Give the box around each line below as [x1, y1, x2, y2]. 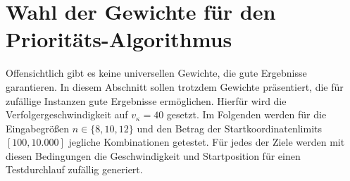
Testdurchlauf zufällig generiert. [6, 162, 143, 177]
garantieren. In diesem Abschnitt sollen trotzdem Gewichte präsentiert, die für [6, 79, 344, 94]
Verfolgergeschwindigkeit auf [6, 107, 128, 122]
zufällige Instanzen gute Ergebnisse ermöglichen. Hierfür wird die [6, 93, 287, 108]
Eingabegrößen [6, 120, 70, 135]
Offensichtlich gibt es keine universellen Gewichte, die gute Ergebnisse [6, 65, 307, 80]
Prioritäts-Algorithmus [6, 25, 232, 54]
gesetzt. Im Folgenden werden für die [166, 107, 327, 122]
